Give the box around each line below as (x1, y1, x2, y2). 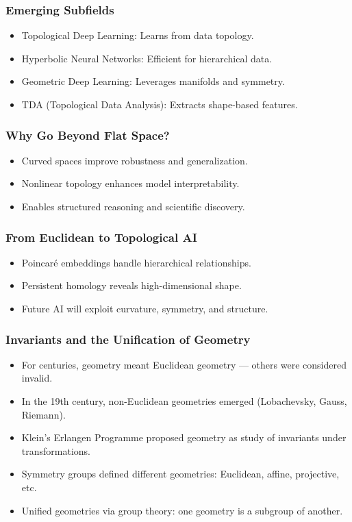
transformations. (21, 443, 90, 458)
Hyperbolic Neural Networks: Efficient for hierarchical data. (21, 51, 273, 65)
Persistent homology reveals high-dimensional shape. (21, 278, 242, 293)
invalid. (21, 371, 53, 385)
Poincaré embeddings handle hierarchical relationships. (21, 255, 251, 269)
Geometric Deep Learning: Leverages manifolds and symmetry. (21, 74, 285, 88)
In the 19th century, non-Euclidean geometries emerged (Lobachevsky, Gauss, (21, 394, 347, 408)
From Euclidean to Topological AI (5, 228, 197, 245)
